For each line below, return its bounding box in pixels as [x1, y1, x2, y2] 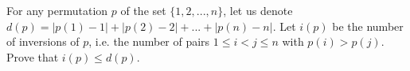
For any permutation [6, 2, 108, 18]
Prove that [6, 48, 59, 65]
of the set [120, 2, 166, 18]
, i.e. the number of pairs [88, 33, 210, 50]
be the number [332, 17, 404, 34]
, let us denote [223, 2, 293, 18]
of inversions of [6, 33, 80, 50]
